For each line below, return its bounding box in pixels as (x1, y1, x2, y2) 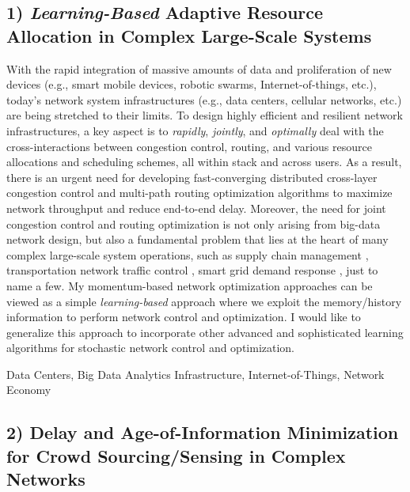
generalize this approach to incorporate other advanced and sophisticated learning (6, 324, 404, 340)
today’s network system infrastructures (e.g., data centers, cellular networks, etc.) (6, 91, 402, 108)
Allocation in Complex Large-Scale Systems (6, 23, 372, 47)
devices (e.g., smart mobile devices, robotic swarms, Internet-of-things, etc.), (6, 76, 377, 93)
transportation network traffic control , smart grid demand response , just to (6, 262, 378, 278)
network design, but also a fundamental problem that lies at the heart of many (6, 231, 389, 248)
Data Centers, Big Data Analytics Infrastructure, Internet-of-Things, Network (6, 365, 385, 382)
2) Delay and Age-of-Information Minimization (6, 420, 399, 445)
